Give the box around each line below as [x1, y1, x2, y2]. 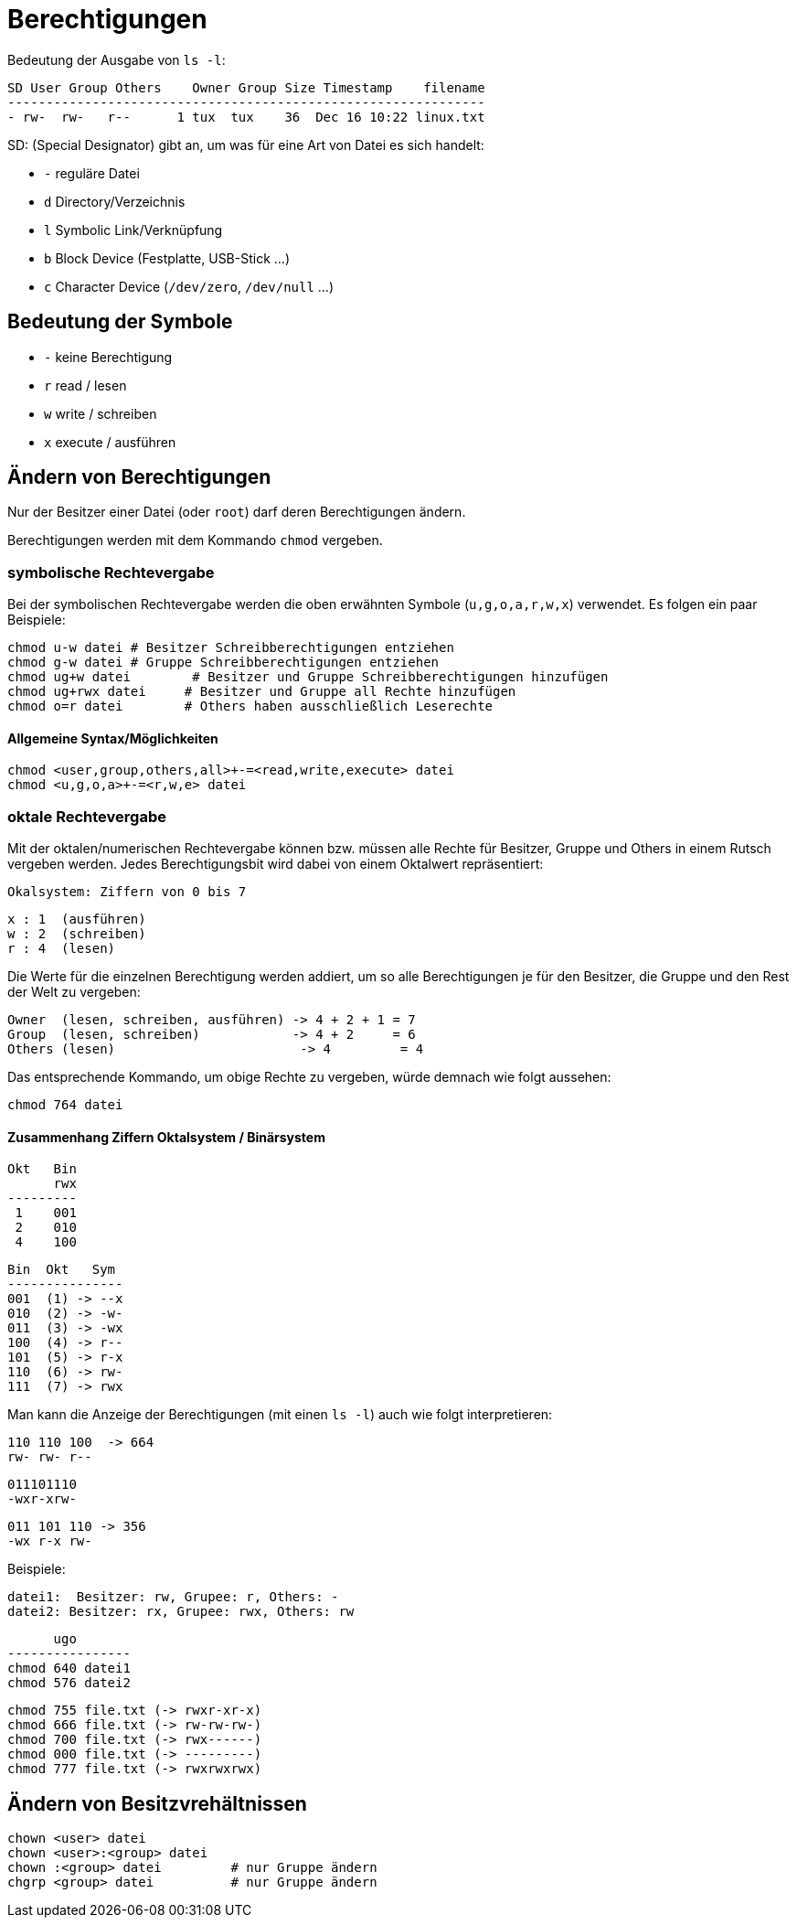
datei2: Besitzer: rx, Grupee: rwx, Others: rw [7, 1604, 355, 1620]
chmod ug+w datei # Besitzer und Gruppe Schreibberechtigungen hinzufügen [7, 669, 609, 685]
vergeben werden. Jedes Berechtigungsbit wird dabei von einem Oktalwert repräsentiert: [7, 856, 544, 872]
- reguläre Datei [44, 165, 140, 181]
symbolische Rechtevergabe [7, 562, 215, 582]
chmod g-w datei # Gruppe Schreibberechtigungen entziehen [7, 655, 440, 670]
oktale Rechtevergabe [7, 807, 166, 826]
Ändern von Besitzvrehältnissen [7, 1791, 307, 1815]
